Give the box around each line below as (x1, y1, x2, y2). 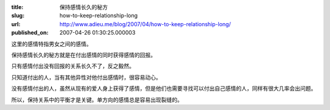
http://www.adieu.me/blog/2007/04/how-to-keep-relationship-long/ (59, 20, 232, 27)
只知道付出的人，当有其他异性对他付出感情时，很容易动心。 (11, 74, 161, 81)
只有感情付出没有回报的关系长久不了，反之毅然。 (11, 63, 134, 70)
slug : (11, 12, 24, 19)
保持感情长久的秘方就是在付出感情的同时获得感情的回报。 (11, 51, 156, 58)
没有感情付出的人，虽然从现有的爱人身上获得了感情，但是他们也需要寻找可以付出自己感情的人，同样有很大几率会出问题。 (11, 85, 317, 92)
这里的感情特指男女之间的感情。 (11, 40, 92, 47)
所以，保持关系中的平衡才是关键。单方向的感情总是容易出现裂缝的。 (11, 96, 183, 103)
